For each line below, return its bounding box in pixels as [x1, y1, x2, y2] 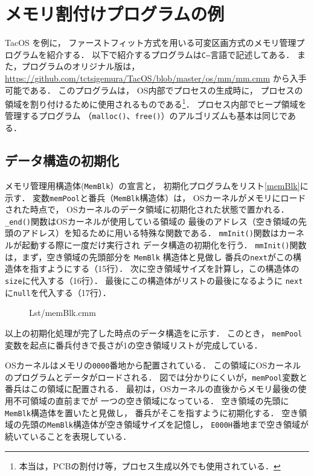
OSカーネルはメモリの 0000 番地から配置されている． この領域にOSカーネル [5, 359, 301, 371]
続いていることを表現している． [5, 429, 132, 442]
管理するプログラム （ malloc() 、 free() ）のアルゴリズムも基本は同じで [5, 109, 287, 122]
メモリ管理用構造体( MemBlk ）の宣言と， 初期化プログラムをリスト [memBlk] [5, 179, 300, 191]
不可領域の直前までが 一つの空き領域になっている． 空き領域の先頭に [13, 394, 289, 407]
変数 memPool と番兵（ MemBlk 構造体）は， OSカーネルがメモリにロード [33, 191, 306, 204]
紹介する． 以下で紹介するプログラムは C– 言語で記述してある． [46, 48, 295, 60]
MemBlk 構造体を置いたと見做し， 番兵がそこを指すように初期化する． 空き [5, 406, 299, 419]
